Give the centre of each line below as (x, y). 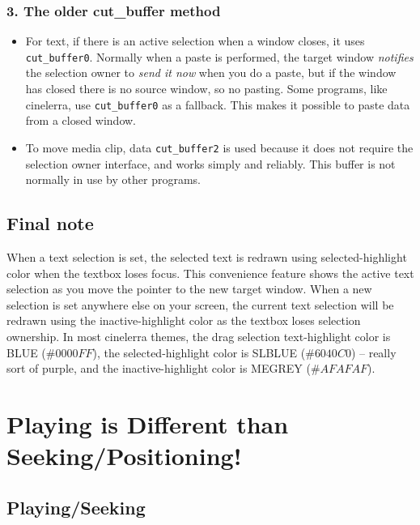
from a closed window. (81, 120)
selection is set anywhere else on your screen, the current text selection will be (200, 304)
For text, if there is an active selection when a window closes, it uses (195, 41)
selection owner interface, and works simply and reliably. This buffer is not (210, 163)
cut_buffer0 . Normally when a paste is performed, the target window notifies (219, 56)
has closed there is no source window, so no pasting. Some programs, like (206, 89)
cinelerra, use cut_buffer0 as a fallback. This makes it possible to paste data (218, 104)
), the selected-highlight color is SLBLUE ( (199, 352)
